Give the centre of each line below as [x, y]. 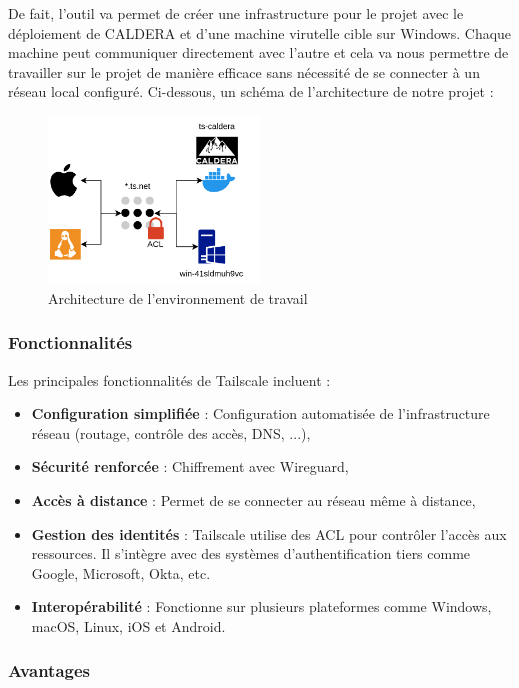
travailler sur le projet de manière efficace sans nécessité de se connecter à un [244, 71]
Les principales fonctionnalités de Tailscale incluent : [169, 379]
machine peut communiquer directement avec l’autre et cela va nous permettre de [258, 52]
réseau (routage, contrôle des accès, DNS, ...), [171, 432]
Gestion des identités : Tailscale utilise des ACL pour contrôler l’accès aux [269, 533]
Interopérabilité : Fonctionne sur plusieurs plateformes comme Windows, [261, 606]
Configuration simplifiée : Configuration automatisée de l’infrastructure [260, 413]
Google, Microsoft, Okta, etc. [121, 572]
